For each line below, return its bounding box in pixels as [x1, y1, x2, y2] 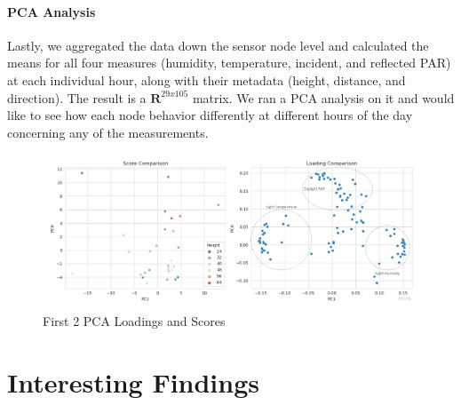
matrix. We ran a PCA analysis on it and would [192, 88, 455, 107]
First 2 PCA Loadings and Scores [43, 312, 226, 330]
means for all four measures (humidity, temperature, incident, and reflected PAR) [7, 53, 451, 72]
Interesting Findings [7, 364, 260, 401]
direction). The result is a [7, 88, 147, 107]
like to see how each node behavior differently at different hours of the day [7, 106, 413, 124]
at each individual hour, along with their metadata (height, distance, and [7, 70, 406, 89]
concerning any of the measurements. [7, 123, 209, 141]
